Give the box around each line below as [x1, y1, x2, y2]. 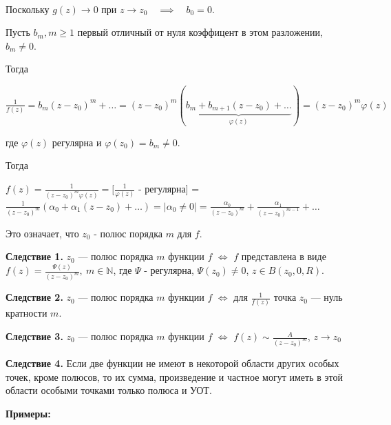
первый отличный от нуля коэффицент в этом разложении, [77, 25, 323, 39]
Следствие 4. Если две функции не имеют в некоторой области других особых [6, 355, 339, 370]
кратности [6, 306, 47, 320]
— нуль [310, 290, 343, 304]
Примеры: [6, 406, 51, 420]
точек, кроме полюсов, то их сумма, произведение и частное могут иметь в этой [6, 369, 343, 384]
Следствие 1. [6, 249, 63, 264]
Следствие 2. [6, 290, 63, 304]
